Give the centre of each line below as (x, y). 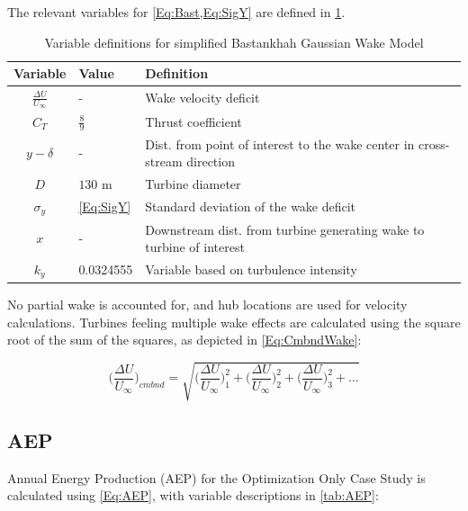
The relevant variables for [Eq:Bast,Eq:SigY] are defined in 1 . (176, 12)
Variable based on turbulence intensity (251, 269)
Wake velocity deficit (202, 98)
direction (211, 161)
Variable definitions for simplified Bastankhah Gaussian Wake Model (234, 42)
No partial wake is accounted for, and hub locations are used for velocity (207, 304)
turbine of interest (195, 247)
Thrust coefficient (193, 121)
